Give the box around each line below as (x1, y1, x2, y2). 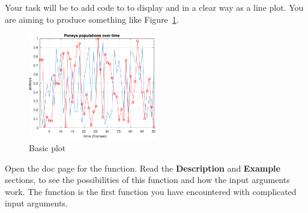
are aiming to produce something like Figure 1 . (5, 13, 179, 25)
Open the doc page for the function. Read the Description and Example (5, 161, 280, 174)
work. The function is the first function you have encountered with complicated (5, 185, 297, 197)
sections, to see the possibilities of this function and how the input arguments (5, 173, 290, 186)
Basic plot (29, 141, 66, 154)
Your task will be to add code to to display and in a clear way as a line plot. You (5, 1, 304, 13)
